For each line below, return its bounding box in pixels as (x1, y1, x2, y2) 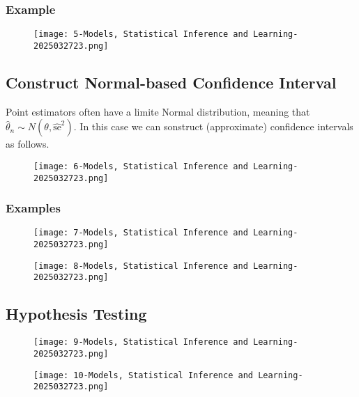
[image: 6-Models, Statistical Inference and (33, 161, 248, 171)
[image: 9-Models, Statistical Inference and (33, 337, 248, 348)
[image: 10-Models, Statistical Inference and (33, 370, 253, 380)
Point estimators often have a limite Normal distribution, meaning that (6, 104, 310, 118)
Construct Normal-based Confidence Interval (6, 71, 337, 93)
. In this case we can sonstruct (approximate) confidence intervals (73, 119, 353, 134)
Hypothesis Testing (6, 303, 147, 325)
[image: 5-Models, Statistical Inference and (33, 29, 248, 40)
